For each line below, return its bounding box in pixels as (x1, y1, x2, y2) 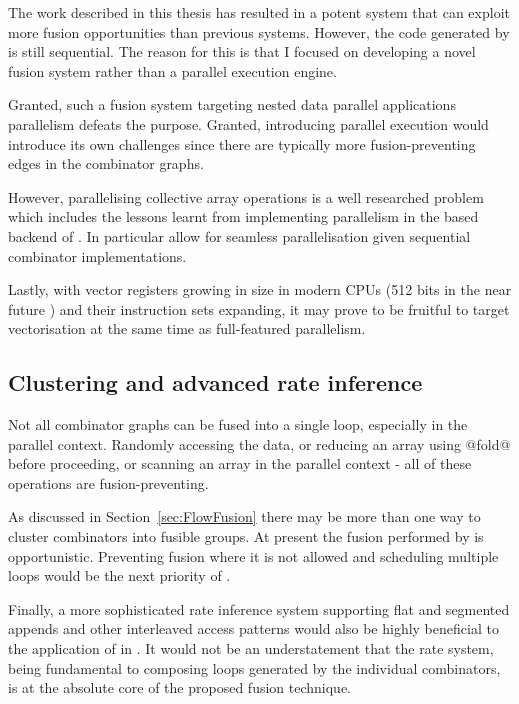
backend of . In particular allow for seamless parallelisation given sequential (8, 225, 471, 246)
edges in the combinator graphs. (8, 153, 204, 174)
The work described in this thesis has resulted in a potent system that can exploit (8, 2, 510, 22)
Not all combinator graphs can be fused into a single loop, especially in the (8, 414, 468, 435)
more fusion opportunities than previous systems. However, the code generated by (8, 21, 510, 42)
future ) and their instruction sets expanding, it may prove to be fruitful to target (8, 298, 510, 319)
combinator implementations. (8, 245, 187, 266)
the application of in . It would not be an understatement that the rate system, (8, 638, 494, 659)
